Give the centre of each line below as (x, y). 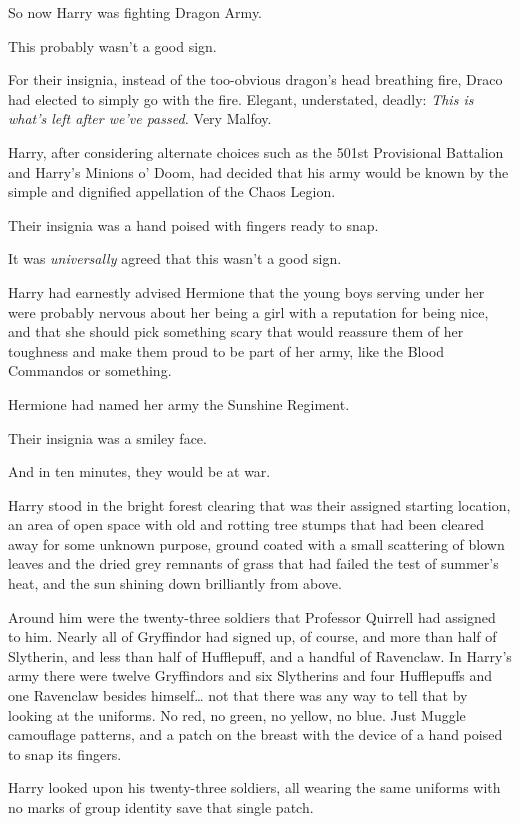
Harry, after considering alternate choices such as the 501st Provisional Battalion (256, 151)
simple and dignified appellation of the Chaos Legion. (172, 191)
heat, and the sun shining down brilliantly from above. (175, 583)
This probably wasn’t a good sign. (112, 45)
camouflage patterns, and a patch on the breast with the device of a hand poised (255, 734)
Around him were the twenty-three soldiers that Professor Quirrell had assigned (252, 616)
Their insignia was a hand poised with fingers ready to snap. (193, 224)
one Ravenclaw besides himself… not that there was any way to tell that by (238, 695)
